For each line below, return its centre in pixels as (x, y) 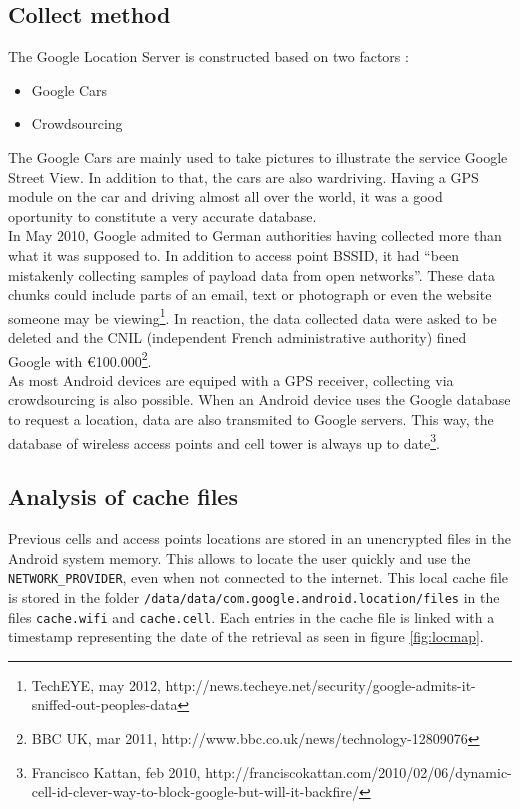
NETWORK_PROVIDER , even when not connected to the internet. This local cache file (258, 577)
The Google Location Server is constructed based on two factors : (208, 56)
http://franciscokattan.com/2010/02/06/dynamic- (358, 771)
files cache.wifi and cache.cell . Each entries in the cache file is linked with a (251, 616)
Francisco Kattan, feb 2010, (116, 771)
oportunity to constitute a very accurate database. (162, 215)
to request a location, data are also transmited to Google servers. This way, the (251, 419)
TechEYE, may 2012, (96, 684)
